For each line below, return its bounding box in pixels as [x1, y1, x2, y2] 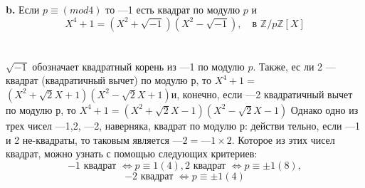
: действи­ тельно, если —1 [244, 117, 361, 132]
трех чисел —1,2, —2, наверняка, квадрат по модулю [6, 117, 237, 132]
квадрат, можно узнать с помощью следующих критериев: [6, 146, 258, 161]
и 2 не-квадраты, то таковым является [6, 132, 169, 147]
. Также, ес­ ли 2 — [253, 58, 336, 73]
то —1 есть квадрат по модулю [105, 2, 240, 16]
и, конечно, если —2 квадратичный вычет [171, 86, 353, 101]
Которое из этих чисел [238, 132, 335, 147]
